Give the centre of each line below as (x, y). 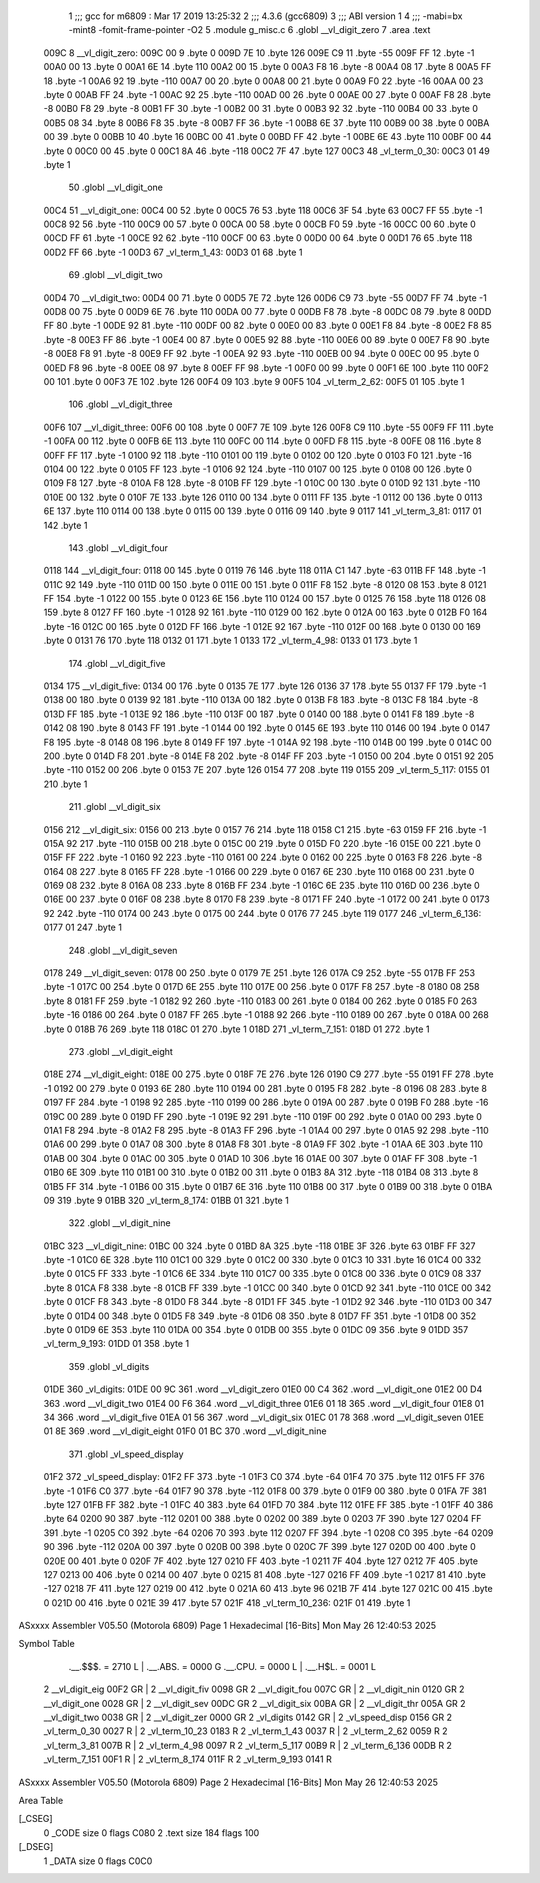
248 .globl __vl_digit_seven (123, 950)
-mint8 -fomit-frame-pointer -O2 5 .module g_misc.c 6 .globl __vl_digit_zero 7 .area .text (249, 30)
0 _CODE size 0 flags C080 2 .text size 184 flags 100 (151, 1832)
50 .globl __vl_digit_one (116, 187)
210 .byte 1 (65, 784)
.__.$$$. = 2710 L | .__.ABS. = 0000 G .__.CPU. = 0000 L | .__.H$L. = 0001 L (222, 1666)
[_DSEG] (36, 1847)
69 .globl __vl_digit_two (116, 275)
